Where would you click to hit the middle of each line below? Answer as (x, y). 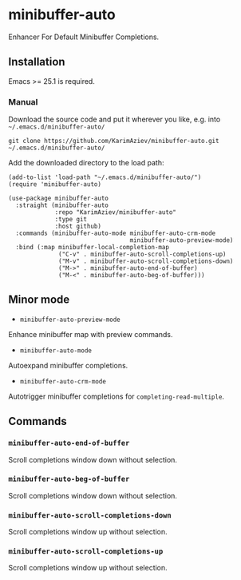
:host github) (78, 226)
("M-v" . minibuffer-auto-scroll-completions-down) (146, 261)
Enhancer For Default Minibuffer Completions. (84, 37)
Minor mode (39, 300)
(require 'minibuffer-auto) (55, 185)
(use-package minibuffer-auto (59, 199)
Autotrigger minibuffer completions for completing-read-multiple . (117, 396)
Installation (37, 62)
